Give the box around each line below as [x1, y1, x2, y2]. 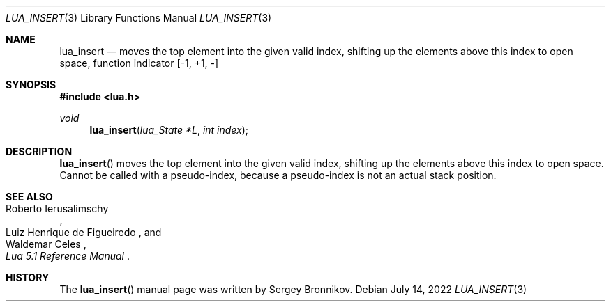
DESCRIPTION [6, 145, 73, 157]
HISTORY [6, 271, 50, 283]
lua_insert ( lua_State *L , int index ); [89, 124, 249, 136]
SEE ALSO [6, 191, 53, 203]
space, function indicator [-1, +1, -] [59, 57, 219, 69]
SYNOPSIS [6, 79, 56, 90]
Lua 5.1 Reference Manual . [6, 250, 130, 262]
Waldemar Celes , [6, 238, 86, 250]
